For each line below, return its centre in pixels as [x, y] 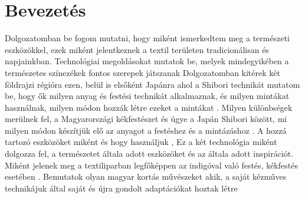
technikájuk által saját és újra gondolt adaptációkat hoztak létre [121, 188]
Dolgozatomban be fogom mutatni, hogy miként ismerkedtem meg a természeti [147, 38]
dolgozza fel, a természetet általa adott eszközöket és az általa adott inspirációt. [149, 154]
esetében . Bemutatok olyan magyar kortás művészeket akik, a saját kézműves [146, 176]
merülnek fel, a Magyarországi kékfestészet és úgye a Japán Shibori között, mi [146, 119]
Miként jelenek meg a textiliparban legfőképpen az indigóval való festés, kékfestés [151, 165]
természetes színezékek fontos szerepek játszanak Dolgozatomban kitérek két [142, 72]
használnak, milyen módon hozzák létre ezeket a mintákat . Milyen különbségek [149, 107]
